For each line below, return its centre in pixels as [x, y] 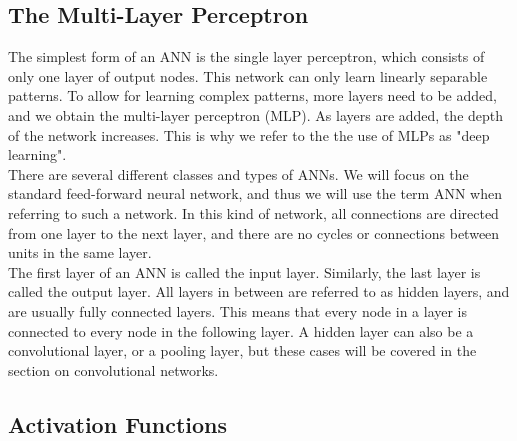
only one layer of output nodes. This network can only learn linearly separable [248, 75]
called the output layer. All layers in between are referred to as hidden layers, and [259, 291]
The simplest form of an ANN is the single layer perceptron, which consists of [246, 56]
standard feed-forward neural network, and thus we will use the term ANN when [255, 193]
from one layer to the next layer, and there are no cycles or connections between [254, 232]
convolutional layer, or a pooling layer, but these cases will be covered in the [242, 350]
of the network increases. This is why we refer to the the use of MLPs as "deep [249, 134]
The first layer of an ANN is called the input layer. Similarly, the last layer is [244, 271]
